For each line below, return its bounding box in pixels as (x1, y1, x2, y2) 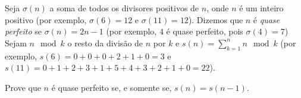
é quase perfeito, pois (166, 25, 243, 37)
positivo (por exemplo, (5, 13, 87, 26)
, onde (206, 2, 229, 14)
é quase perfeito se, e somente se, (51, 81, 172, 93)
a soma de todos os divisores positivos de (49, 2, 199, 14)
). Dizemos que (188, 13, 243, 26)
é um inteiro (239, 2, 284, 14)
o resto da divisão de (67, 36, 143, 49)
